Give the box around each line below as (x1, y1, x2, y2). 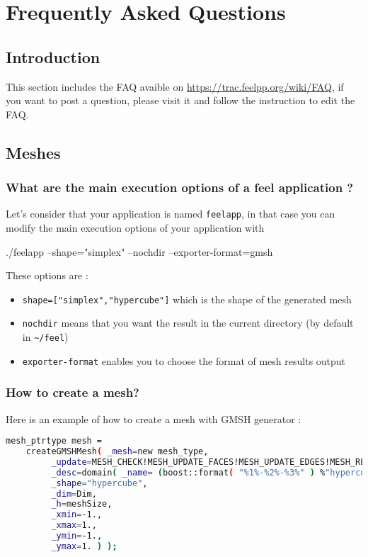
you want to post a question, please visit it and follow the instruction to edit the (6, 93, 355, 108)
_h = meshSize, (51, 499, 113, 510)
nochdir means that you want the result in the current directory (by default (22, 315, 354, 330)
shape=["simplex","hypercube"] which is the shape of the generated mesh (22, 291, 352, 306)
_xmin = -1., (51, 510, 103, 520)
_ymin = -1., (51, 531, 103, 541)
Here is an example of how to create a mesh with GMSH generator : (6, 411, 301, 426)
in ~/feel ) (22, 330, 69, 344)
